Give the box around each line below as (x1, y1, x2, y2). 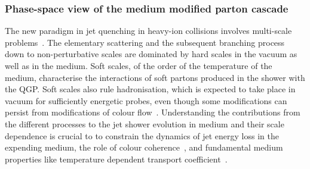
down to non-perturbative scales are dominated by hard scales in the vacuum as (5, 48, 297, 60)
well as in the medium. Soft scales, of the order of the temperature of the (5, 60, 272, 71)
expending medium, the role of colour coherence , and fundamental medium (5, 141, 283, 154)
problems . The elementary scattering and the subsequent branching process (5, 36, 285, 48)
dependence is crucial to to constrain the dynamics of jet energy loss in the (5, 129, 279, 142)
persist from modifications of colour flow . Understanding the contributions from (5, 106, 300, 118)
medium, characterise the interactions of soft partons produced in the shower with (5, 71, 305, 83)
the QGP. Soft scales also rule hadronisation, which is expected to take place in (5, 83, 296, 95)
